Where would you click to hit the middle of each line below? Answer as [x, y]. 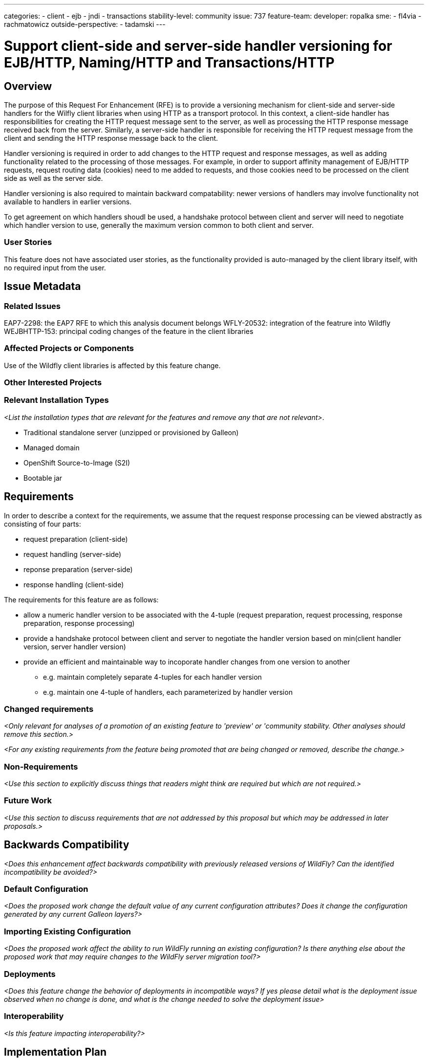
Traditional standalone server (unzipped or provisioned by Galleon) [131, 432]
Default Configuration [46, 889]
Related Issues [32, 306]
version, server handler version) [75, 646]
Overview [28, 86]
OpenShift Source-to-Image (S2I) [77, 463]
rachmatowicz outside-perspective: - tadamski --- [85, 24]
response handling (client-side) [74, 584]
